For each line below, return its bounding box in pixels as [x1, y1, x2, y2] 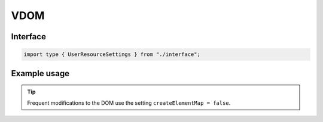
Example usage [11, 68, 70, 79]
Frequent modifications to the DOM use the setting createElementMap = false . [27, 99, 231, 107]
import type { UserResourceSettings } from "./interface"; [23, 51, 200, 58]
